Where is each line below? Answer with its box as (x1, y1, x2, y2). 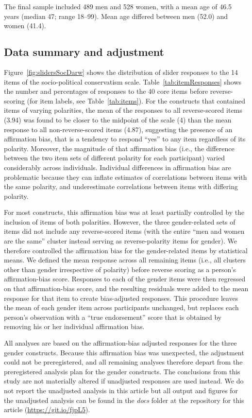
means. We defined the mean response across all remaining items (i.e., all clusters (4, 255, 246, 265)
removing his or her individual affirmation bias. (4, 321, 145, 331)
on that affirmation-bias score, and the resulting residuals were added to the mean (4, 283, 249, 294)
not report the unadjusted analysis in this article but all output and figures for (4, 385, 238, 395)
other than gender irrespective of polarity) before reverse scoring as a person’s (4, 264, 236, 274)
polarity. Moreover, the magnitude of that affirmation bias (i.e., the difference (4, 143, 235, 153)
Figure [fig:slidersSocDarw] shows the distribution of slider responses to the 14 (4, 67, 238, 77)
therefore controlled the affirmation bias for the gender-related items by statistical (4, 245, 248, 255)
